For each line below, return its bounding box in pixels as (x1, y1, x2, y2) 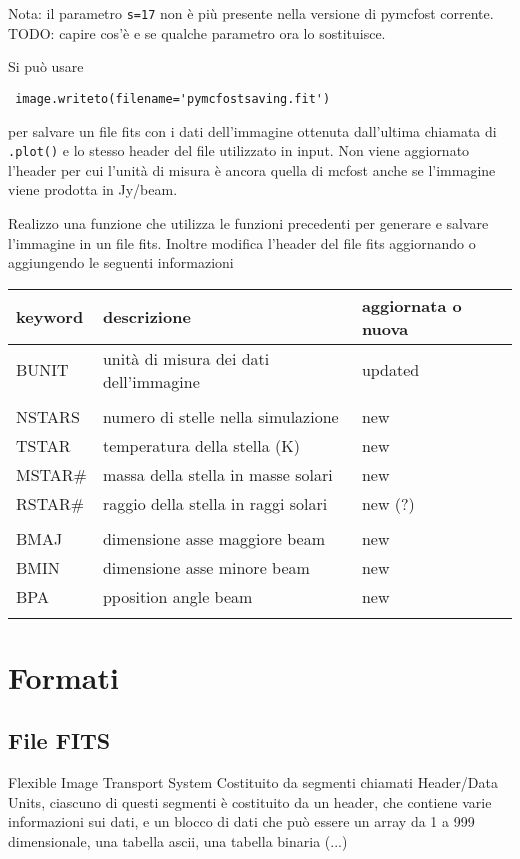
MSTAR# (16, 462, 87, 486)
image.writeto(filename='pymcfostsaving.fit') (15, 91, 331, 106)
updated (361, 358, 420, 382)
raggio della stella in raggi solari (102, 491, 328, 515)
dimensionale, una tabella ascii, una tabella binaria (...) (8, 831, 348, 852)
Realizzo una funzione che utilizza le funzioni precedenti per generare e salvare (8, 212, 489, 233)
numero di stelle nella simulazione (102, 404, 339, 428)
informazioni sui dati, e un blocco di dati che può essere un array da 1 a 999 (8, 811, 475, 832)
